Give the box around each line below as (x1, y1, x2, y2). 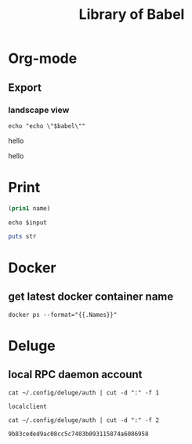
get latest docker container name (8, 290, 174, 304)
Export (8, 81, 42, 94)
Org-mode (8, 49, 78, 67)
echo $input (8, 218, 47, 227)
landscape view (8, 104, 70, 115)
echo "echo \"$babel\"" (8, 122, 86, 130)
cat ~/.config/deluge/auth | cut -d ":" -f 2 (8, 416, 159, 424)
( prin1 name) (8, 204, 51, 213)
